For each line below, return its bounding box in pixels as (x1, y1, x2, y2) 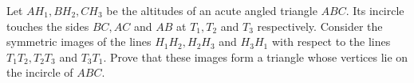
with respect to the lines (271, 33, 391, 50)
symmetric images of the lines (6, 33, 152, 50)
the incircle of (6, 64, 73, 81)
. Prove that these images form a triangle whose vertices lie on (103, 48, 408, 65)
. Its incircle (345, 2, 404, 18)
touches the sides (6, 17, 89, 34)
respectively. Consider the (257, 17, 383, 34)
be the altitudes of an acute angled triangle (106, 2, 317, 18)
